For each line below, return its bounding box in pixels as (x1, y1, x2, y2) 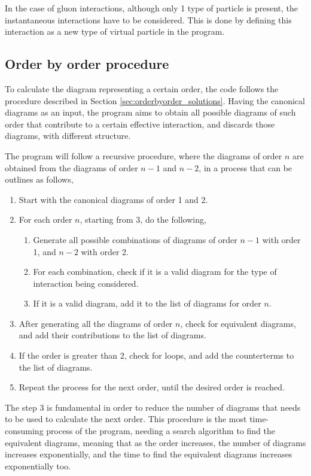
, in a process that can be (199, 161, 292, 174)
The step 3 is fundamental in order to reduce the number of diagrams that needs (5, 401, 301, 413)
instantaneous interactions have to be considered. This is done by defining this (5, 13, 292, 26)
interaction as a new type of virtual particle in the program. (5, 25, 225, 38)
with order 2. (81, 245, 129, 257)
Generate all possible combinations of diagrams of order (33, 233, 237, 245)
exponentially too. (5, 459, 71, 472)
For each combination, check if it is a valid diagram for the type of (33, 265, 277, 278)
